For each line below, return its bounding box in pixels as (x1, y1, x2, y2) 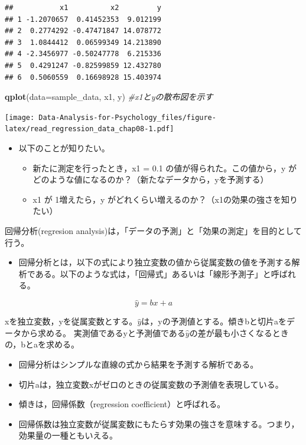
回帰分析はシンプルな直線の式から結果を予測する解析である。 (18, 358, 259, 370)
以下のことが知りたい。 (18, 142, 110, 154)
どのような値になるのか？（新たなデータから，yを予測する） (32, 173, 269, 186)
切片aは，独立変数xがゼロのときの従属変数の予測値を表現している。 (18, 378, 284, 390)
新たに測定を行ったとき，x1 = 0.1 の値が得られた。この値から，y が (32, 161, 297, 174)
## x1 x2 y (5, 4, 161, 12)
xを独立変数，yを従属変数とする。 (5, 315, 138, 327)
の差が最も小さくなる (189, 326, 272, 339)
